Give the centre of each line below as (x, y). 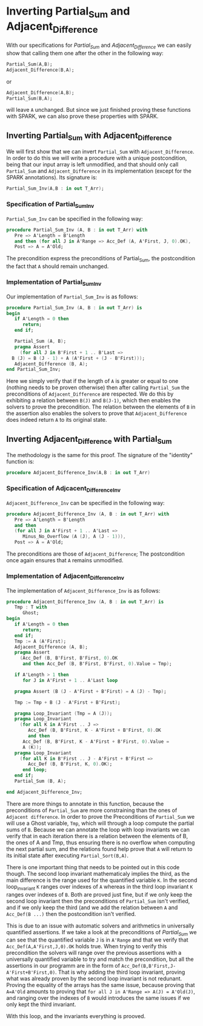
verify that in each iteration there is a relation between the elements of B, (97, 836)
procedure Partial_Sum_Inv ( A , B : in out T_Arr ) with (77, 230)
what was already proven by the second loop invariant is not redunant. (94, 979)
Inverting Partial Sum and (68, 12)
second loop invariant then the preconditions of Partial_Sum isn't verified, (98, 901)
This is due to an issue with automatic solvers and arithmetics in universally (100, 926)
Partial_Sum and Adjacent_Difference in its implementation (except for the (99, 171)
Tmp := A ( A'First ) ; (40, 641)
